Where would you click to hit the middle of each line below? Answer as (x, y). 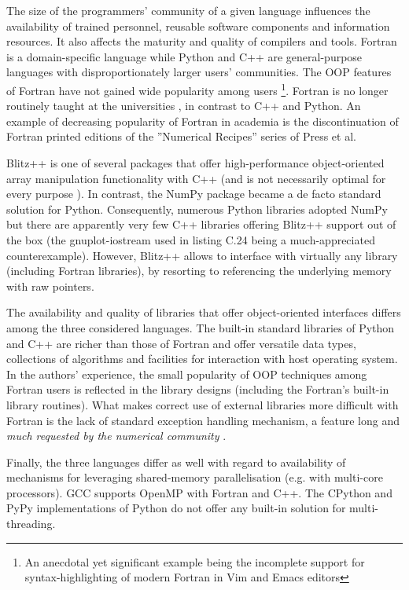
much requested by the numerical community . (116, 436)
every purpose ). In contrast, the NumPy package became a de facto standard (194, 194)
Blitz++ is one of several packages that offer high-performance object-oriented (195, 163)
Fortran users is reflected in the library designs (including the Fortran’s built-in (198, 389)
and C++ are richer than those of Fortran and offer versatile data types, (181, 343)
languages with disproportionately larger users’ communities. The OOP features (199, 72)
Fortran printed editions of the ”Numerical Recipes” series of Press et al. (181, 136)
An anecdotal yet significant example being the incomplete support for (195, 561)
